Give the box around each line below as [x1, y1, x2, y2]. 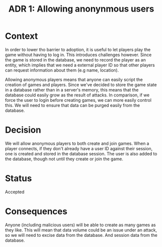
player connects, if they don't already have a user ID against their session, [5, 145, 153, 151]
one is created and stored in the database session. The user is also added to [5, 151, 157, 156]
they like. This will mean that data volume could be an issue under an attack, [5, 227, 157, 233]
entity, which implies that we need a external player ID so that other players [5, 62, 155, 68]
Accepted [5, 189, 25, 195]
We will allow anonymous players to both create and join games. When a [5, 140, 149, 146]
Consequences [5, 206, 68, 216]
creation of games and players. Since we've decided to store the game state [5, 81, 157, 88]
